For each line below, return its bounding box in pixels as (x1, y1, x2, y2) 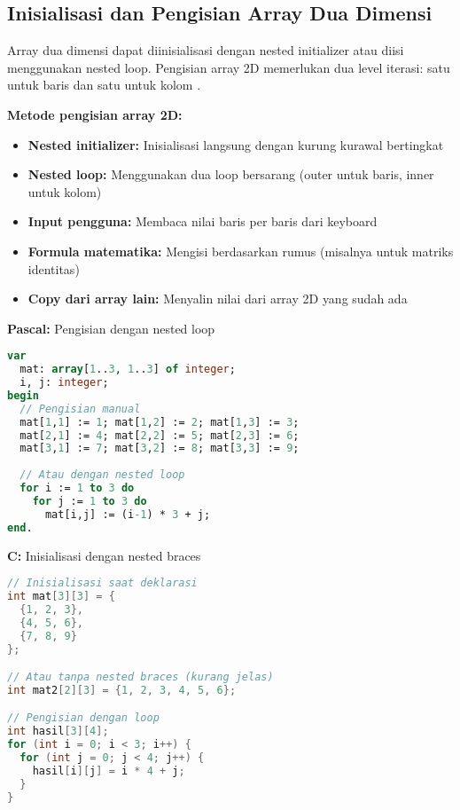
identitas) (27, 259, 80, 278)
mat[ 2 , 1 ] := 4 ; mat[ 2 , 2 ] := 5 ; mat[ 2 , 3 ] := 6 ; (19, 429, 300, 442)
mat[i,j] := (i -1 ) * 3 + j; (44, 507, 211, 521)
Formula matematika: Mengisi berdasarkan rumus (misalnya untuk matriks (27, 241, 454, 260)
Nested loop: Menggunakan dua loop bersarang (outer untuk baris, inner (27, 165, 434, 184)
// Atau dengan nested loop (19, 468, 185, 482)
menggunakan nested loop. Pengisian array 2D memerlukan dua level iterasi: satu (7, 58, 450, 76)
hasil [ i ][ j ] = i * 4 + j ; (32, 764, 185, 777)
